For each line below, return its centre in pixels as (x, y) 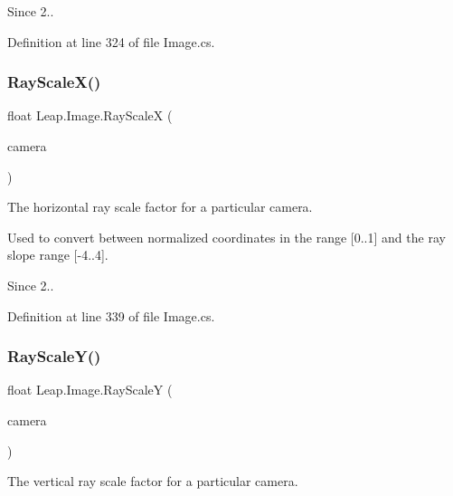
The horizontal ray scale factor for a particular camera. (160, 207)
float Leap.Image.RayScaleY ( (90, 390)
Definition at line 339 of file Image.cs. (111, 315)
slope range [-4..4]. (58, 255)
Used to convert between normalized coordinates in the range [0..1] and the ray (226, 237)
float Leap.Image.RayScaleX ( (90, 115)
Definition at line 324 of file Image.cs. (111, 41)
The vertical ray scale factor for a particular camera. (153, 481)
